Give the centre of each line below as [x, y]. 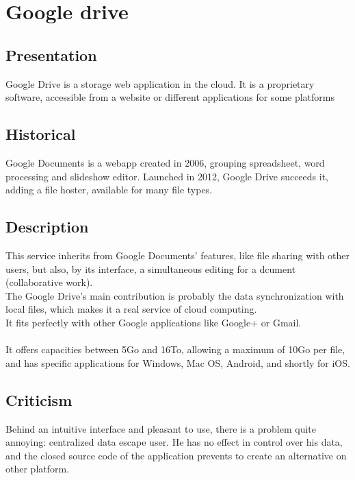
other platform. [38, 469]
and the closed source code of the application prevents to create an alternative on [176, 455]
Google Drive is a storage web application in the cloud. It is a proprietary [160, 83]
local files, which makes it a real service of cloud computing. [131, 309]
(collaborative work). [49, 282]
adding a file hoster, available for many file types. [109, 190]
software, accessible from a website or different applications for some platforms [170, 97]
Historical [41, 134]
